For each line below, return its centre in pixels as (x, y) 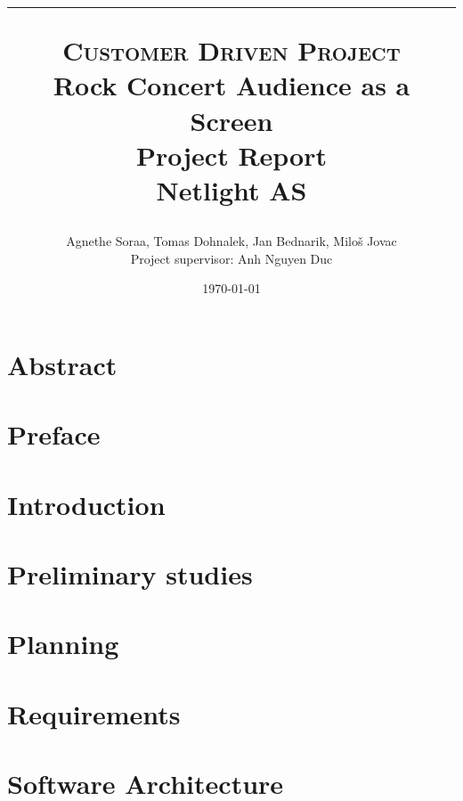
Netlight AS (231, 189)
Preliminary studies (130, 574)
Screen (231, 120)
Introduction (86, 504)
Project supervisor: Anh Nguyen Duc (231, 258)
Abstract (62, 364)
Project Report (231, 155)
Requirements (94, 713)
